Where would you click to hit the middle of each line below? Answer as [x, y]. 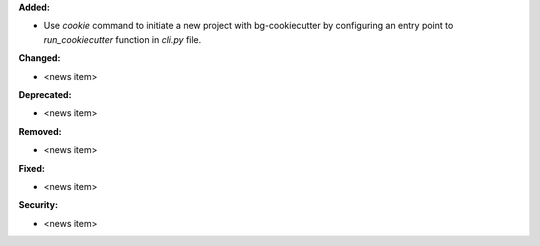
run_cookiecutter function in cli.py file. [122, 39]
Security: [38, 205]
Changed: [39, 58]
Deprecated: [45, 94]
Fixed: [31, 168]
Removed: [40, 131]
